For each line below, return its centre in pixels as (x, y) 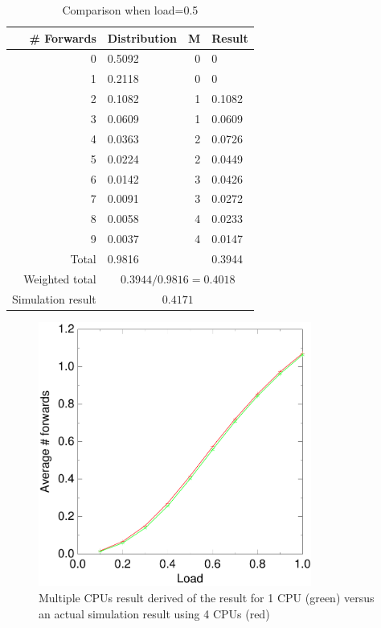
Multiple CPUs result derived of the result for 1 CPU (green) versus (207, 597)
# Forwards (63, 37)
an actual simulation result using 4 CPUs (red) (154, 613)
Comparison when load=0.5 (130, 10)
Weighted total (60, 278)
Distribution (142, 37)
